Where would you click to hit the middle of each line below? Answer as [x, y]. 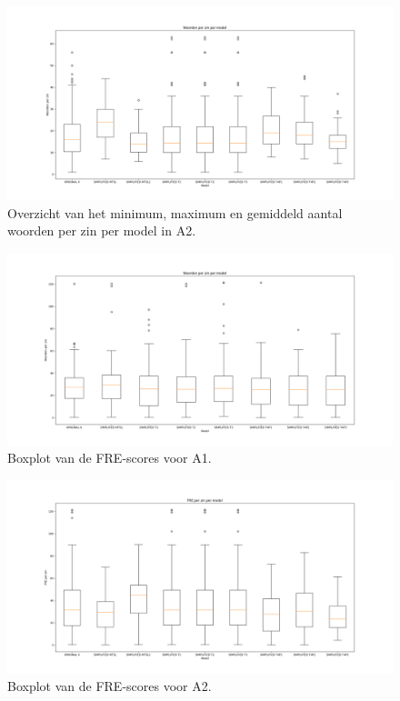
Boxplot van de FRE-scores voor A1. [110, 458]
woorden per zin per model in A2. [102, 230]
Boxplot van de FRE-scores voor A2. [110, 685]
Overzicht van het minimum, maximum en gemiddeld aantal [175, 212]
